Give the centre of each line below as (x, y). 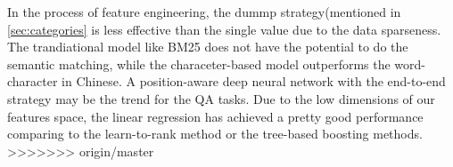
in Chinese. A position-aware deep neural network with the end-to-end (254, 81)
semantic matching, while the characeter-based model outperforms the (199, 64)
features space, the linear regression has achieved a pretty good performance (215, 116)
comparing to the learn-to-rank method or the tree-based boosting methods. (215, 134)
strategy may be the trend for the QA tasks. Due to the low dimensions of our (221, 98)
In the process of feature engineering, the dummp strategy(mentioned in (204, 12)
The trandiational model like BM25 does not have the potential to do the (208, 47)
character (33, 81)
